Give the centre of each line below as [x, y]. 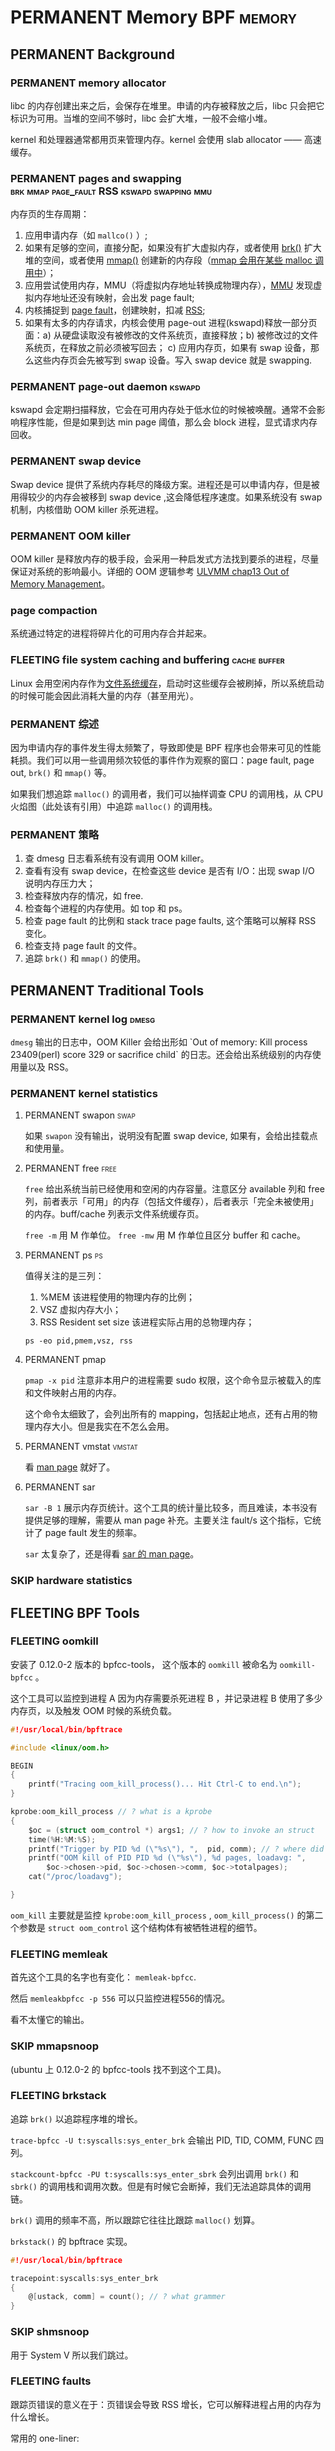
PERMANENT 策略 [55, 834]
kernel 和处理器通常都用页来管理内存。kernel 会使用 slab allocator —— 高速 [166, 139]
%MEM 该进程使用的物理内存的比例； [117, 1297]
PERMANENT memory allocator [88, 83]
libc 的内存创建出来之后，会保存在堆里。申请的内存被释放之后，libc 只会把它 [167, 105]
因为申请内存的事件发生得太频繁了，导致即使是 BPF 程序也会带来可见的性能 [166, 747]
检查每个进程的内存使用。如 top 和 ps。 [106, 908]
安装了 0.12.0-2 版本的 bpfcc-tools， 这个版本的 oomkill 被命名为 [144, 1664]
